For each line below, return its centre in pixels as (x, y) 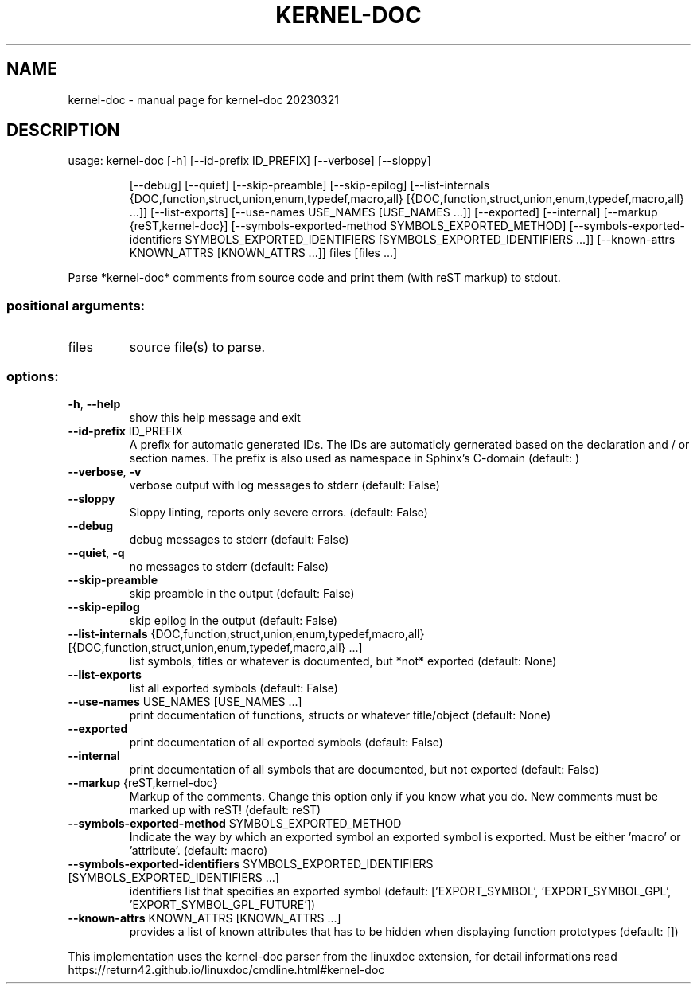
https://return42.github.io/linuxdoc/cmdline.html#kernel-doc (226, 969)
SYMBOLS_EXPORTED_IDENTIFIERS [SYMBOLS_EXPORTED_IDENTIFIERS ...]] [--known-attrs (430, 240)
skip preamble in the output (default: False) (242, 593)
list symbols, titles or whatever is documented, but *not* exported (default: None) (343, 661)
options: (33, 376)
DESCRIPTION (63, 131)
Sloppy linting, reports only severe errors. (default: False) (278, 512)
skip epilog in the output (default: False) (233, 620)
